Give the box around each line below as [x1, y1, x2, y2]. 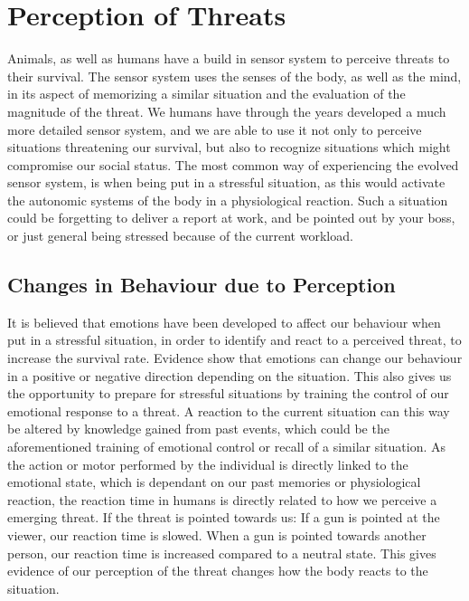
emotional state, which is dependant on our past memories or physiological [7, 472, 421, 491]
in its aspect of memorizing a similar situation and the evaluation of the [7, 84, 406, 103]
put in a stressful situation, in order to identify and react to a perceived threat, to [7, 330, 462, 349]
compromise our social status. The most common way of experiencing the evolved [7, 155, 459, 174]
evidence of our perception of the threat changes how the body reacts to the [7, 561, 428, 580]
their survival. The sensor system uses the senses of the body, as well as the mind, [7, 66, 462, 85]
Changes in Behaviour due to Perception [7, 271, 396, 299]
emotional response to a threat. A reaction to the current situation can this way [7, 401, 450, 420]
